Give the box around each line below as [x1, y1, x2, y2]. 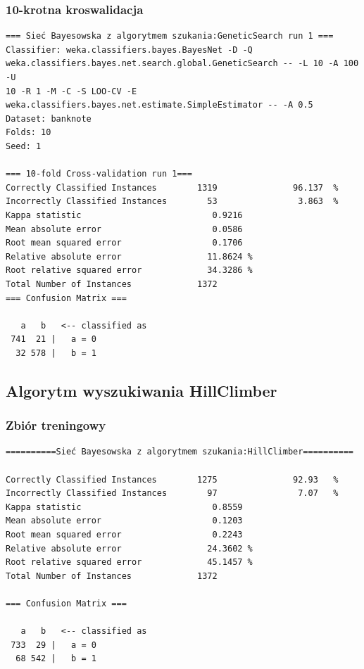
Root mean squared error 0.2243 [6, 530, 243, 540]
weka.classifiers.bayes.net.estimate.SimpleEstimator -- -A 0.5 [6, 100, 313, 110]
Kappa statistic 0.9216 [6, 210, 243, 220]
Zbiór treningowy [6, 416, 106, 434]
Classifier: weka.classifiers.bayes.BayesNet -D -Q [6, 44, 253, 55]
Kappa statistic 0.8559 [6, 502, 243, 512]
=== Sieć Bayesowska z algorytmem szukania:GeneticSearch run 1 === [6, 31, 334, 42]
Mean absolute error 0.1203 [6, 516, 243, 526]
